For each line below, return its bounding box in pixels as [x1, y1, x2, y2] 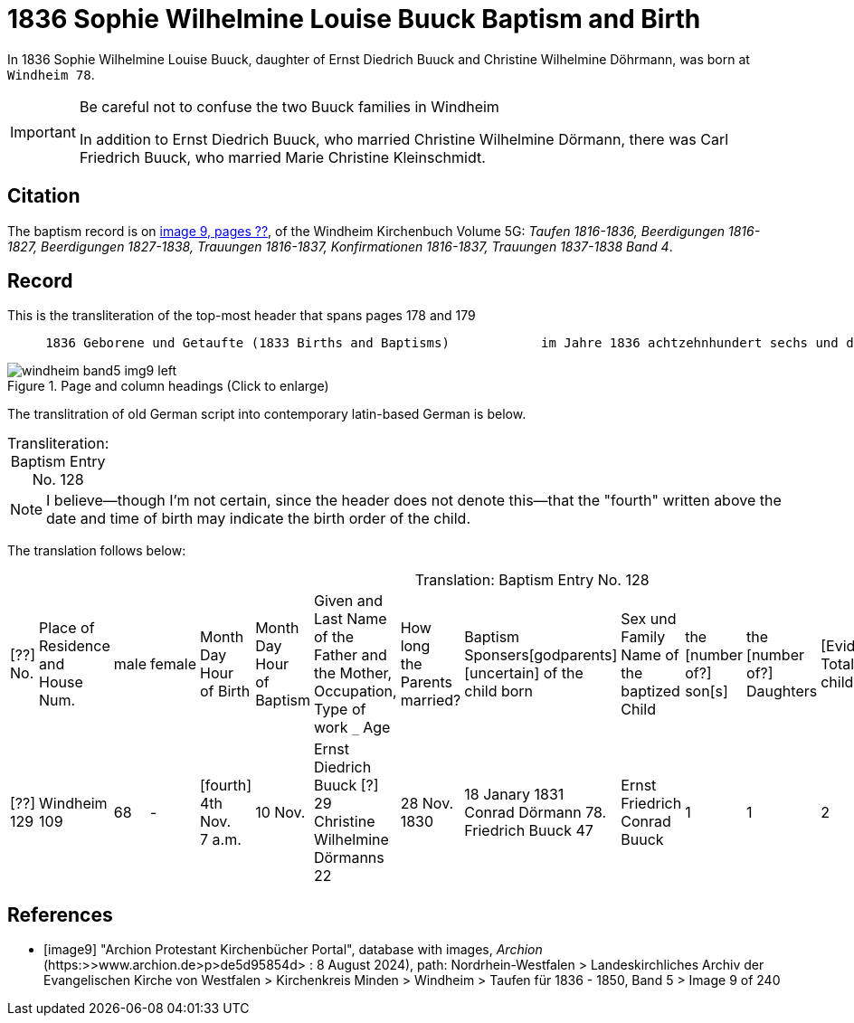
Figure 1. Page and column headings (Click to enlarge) [7, 378, 329, 394]
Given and [313, 592, 383, 611]
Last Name [313, 610, 387, 629]
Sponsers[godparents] [464, 646, 618, 665]
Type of [313, 700, 366, 719]
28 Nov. [400, 794, 454, 813]
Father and [313, 646, 387, 665]
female [150, 655, 196, 674]
